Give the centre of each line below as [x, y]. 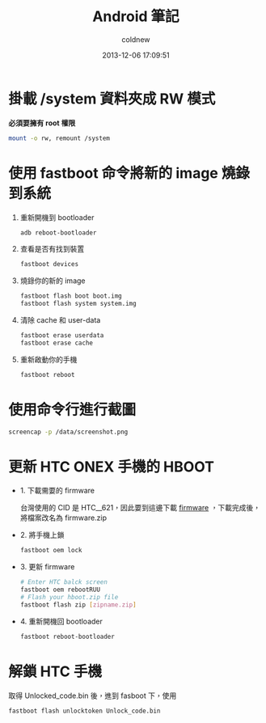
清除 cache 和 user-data [60, 320]
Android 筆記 [136, 17]
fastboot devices [49, 264]
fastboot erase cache [56, 343]
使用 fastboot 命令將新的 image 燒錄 [129, 173]
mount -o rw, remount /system [59, 138]
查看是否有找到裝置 [52, 249]
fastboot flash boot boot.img [71, 296]
